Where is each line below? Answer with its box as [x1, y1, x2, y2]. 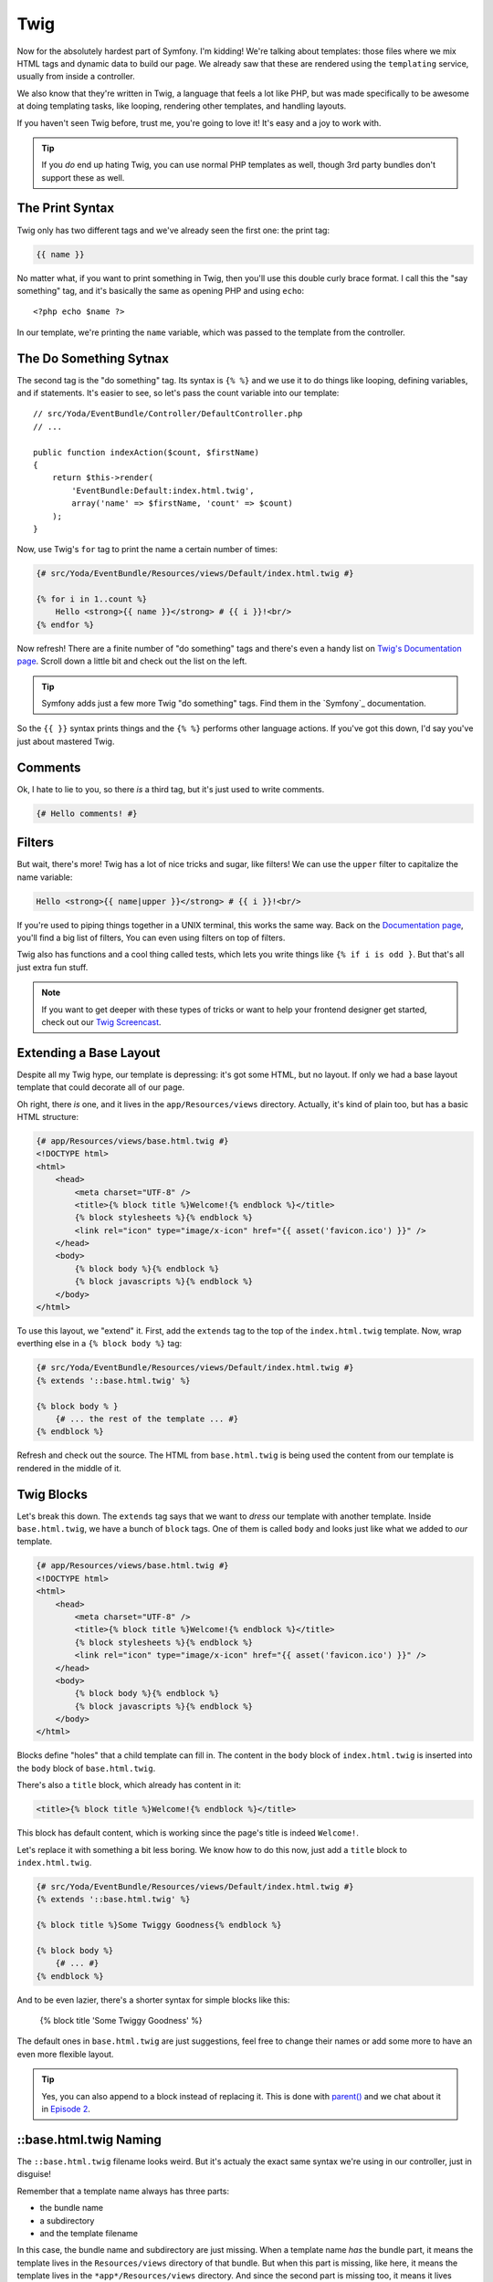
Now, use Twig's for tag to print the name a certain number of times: [16, 544, 278, 555]
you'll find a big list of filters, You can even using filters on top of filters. [16, 932, 286, 943]
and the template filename [39, 2227, 139, 2238]
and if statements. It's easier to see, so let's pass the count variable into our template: [16, 388, 340, 399]
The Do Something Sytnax [16, 351, 169, 366]
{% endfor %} [36, 619, 95, 630]
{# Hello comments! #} [36, 808, 138, 819]
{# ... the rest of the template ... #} [55, 1413, 239, 1424]
